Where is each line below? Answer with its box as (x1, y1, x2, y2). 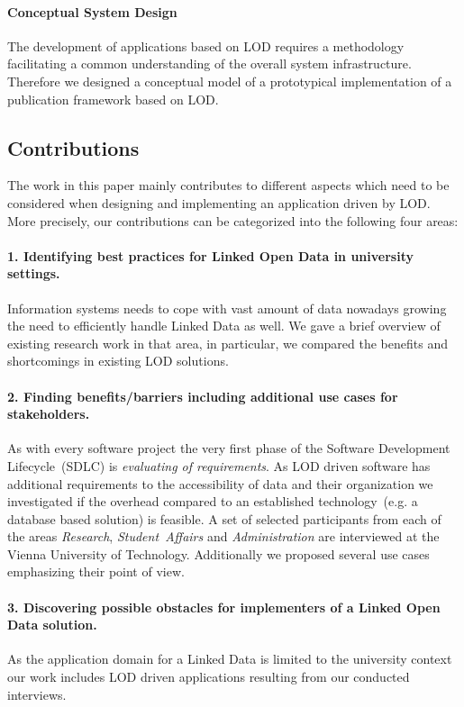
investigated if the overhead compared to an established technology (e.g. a (7, 492, 418, 511)
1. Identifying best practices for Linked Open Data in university (7, 246, 414, 265)
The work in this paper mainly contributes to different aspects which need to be (7, 176, 450, 195)
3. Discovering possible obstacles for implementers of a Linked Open (7, 597, 441, 616)
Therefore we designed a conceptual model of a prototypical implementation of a (7, 71, 452, 90)
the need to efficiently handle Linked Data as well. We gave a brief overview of (7, 316, 441, 335)
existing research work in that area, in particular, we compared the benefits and (7, 333, 448, 352)
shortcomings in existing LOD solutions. (7, 351, 229, 370)
